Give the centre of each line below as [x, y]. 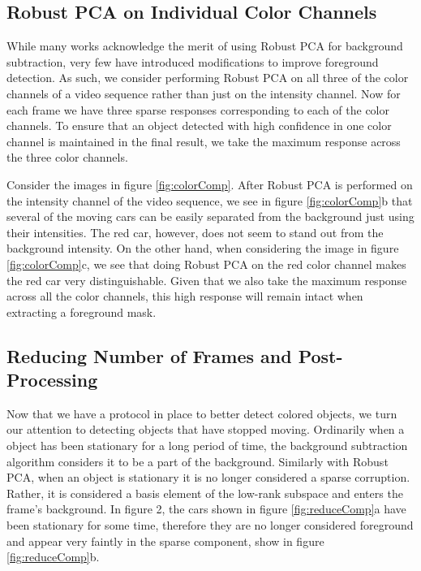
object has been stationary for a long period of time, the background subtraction [207, 446]
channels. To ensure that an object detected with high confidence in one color [199, 125]
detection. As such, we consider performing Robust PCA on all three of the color [208, 78]
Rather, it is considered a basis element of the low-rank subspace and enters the [205, 493]
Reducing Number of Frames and [149, 355]
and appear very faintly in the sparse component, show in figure [165, 541]
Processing [52, 380]
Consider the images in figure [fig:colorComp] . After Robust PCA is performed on [210, 184]
